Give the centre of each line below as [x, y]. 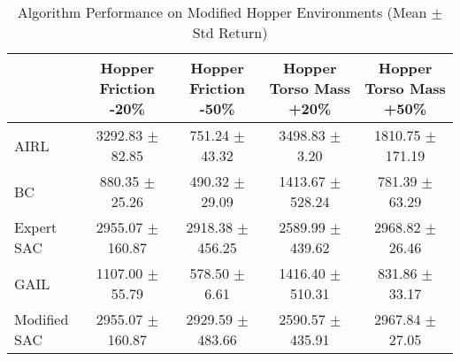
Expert [36, 227]
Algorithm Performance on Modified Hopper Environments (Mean [222, 12]
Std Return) [230, 32]
